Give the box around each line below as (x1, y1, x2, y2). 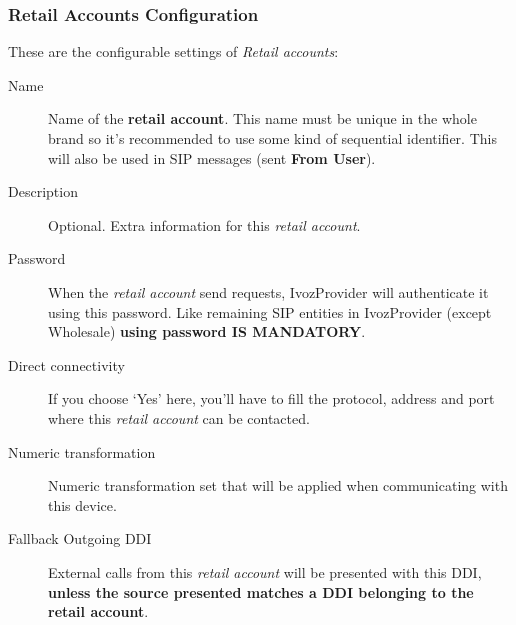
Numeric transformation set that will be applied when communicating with (48, 475, 508, 496)
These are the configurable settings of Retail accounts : (8, 41, 339, 62)
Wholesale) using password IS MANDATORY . (48, 321, 366, 342)
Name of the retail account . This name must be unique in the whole (48, 108, 477, 129)
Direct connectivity (8, 354, 125, 375)
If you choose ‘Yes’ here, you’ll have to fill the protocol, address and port (48, 388, 495, 409)
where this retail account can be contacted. (48, 407, 310, 428)
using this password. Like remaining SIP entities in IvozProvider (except (48, 301, 492, 322)
